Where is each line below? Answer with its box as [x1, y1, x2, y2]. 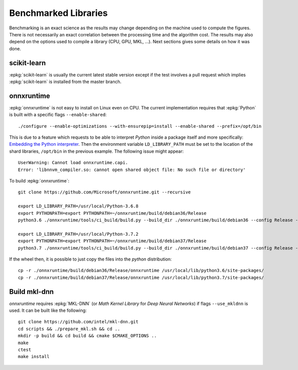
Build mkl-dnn [9, 287, 54, 296]
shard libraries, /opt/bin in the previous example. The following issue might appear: [9, 148, 184, 154]
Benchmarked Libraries [9, 7, 108, 18]
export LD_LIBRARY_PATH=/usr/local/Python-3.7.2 [18, 231, 139, 237]
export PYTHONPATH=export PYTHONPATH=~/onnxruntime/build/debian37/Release [18, 238, 207, 244]
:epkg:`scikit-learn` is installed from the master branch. [9, 79, 122, 85]
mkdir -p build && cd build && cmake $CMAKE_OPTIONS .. [18, 333, 157, 339]
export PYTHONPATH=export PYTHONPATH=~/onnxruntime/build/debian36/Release [18, 210, 207, 216]
